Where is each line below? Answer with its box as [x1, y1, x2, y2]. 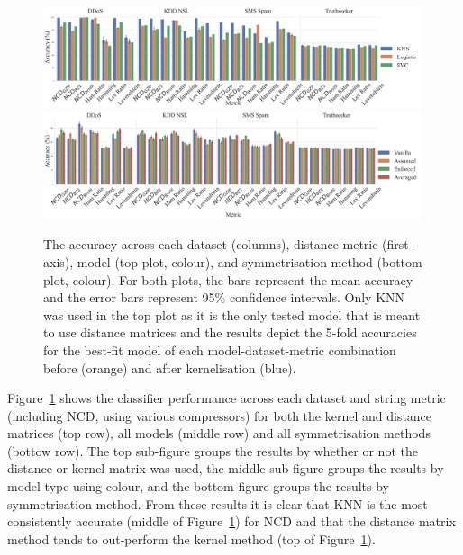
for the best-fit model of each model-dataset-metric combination [43, 340, 396, 359]
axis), [43, 252, 74, 271]
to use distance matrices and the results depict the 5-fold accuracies [43, 323, 417, 342]
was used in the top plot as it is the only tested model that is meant [43, 305, 421, 324]
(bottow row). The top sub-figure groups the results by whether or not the [7, 441, 418, 460]
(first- [382, 235, 413, 254]
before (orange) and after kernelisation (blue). [43, 358, 296, 377]
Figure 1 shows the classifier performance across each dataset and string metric [7, 389, 446, 407]
